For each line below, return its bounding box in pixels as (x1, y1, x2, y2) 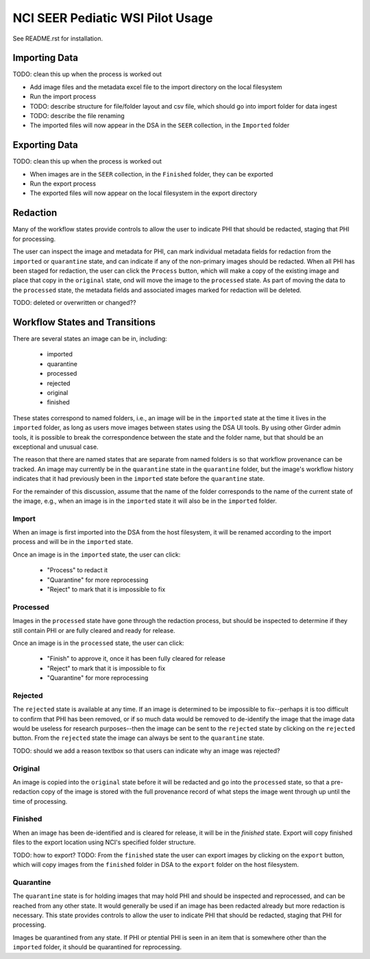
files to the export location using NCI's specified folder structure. (12, 838, 196, 846)
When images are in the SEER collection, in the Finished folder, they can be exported (29, 170, 273, 178)
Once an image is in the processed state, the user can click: (12, 639, 184, 647)
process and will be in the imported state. (12, 538, 134, 546)
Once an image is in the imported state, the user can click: (12, 550, 181, 559)
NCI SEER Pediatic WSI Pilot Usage (12, 10, 213, 25)
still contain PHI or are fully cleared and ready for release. (12, 626, 175, 635)
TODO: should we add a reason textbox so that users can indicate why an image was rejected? (12, 746, 280, 755)
